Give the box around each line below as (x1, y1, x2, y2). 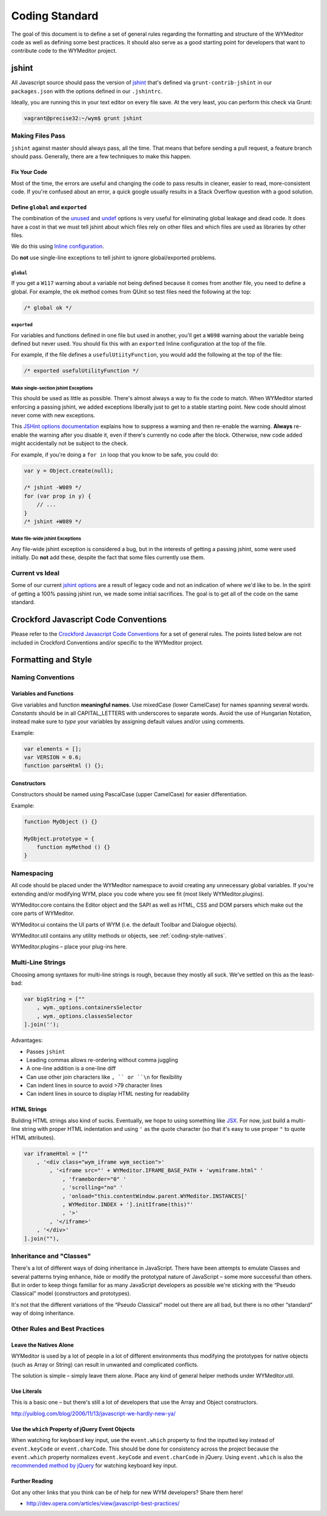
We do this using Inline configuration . (11, 243, 104, 250)
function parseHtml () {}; (24, 762, 104, 770)
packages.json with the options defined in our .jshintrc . (11, 87, 163, 95)
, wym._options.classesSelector (36, 1013, 133, 1019)
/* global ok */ (24, 304, 73, 311)
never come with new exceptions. (11, 412, 96, 419)
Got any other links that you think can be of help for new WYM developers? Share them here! (11, 1489, 243, 1496)
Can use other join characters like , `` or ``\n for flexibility (26, 1073, 183, 1081)
